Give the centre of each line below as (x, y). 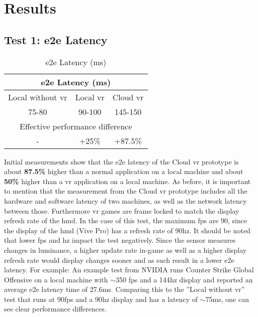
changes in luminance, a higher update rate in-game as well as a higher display (125, 250)
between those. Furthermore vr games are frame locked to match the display (122, 210)
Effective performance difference (76, 126)
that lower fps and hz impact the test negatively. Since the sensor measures (120, 240)
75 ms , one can (227, 299)
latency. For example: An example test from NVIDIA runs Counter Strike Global (129, 270)
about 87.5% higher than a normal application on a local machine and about (124, 171)
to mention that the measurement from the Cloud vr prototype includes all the (126, 191)
